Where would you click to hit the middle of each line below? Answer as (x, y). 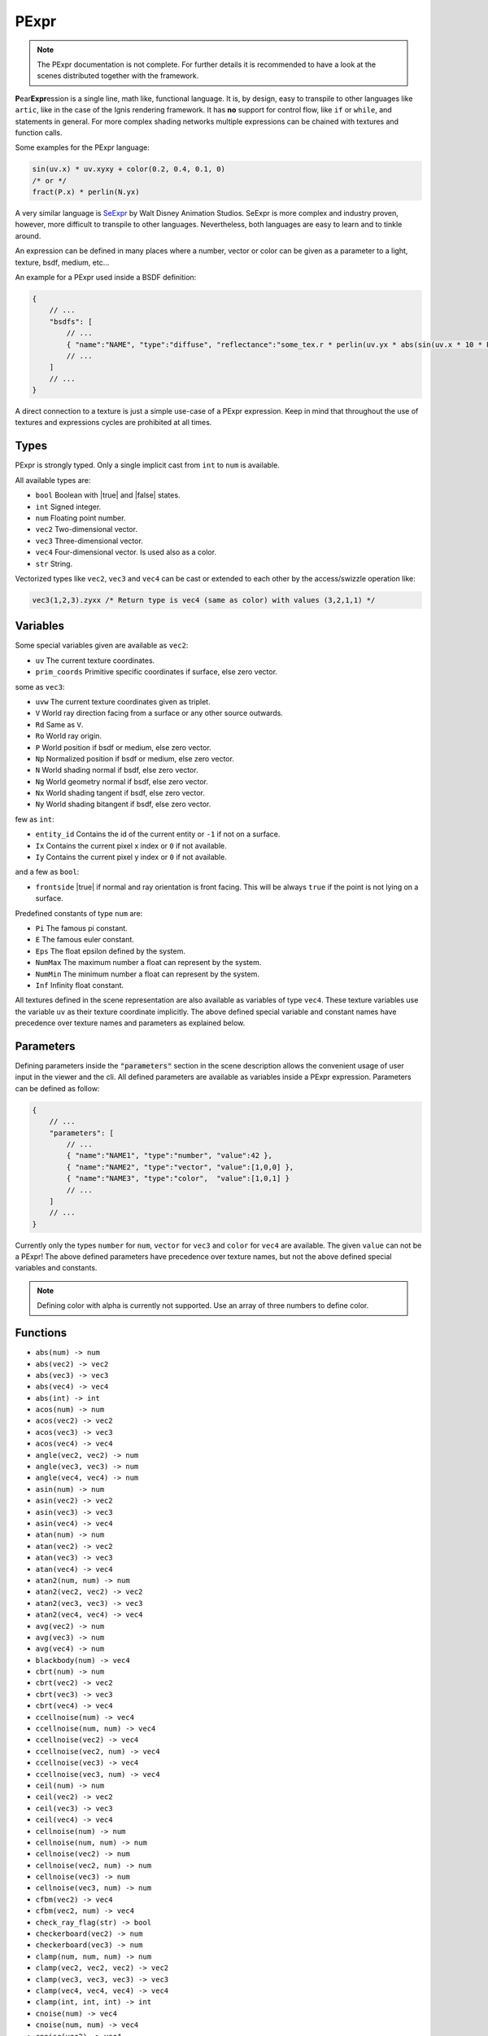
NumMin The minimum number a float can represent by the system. (148, 974)
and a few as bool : (47, 872)
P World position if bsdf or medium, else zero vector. (123, 747)
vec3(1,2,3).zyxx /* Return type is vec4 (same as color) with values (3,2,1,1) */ (204, 600)
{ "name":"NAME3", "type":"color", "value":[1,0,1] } (178, 1178)
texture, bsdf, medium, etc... (62, 262)
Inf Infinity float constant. (80, 985)
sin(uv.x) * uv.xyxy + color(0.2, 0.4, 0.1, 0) (129, 169)
